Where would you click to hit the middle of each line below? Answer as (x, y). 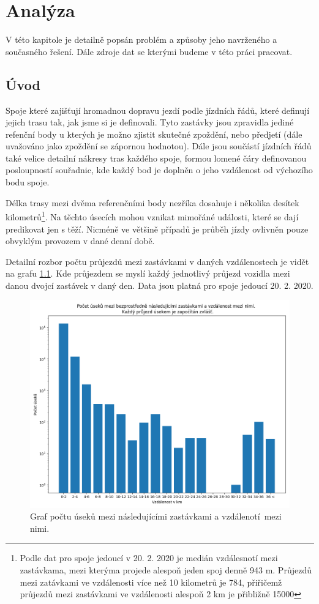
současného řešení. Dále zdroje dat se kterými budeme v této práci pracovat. (149, 51)
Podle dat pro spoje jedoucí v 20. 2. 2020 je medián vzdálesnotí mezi (149, 558)
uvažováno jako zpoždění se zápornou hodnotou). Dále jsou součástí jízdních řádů (159, 146)
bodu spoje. (28, 182)
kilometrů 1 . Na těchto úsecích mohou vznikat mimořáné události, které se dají (152, 216)
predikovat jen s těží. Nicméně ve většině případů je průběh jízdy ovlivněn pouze (157, 229)
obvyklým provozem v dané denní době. (80, 241)
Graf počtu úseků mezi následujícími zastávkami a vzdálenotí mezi (156, 516)
